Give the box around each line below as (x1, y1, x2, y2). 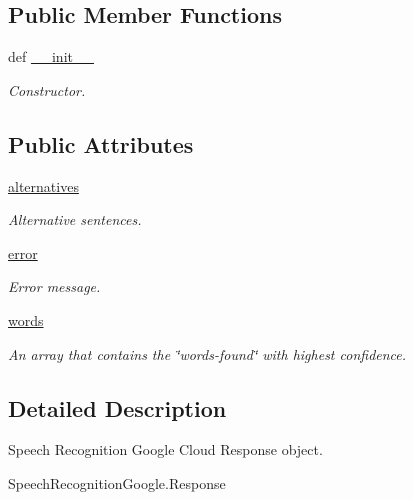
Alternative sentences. (8, 209, 142, 230)
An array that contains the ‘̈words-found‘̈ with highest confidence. (8, 343, 407, 364)
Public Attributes (8, 128, 194, 159)
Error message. (8, 276, 101, 297)
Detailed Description (8, 392, 227, 423)
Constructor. (8, 79, 86, 100)
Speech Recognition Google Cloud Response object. (8, 439, 323, 460)
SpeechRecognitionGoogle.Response (8, 472, 226, 493)
